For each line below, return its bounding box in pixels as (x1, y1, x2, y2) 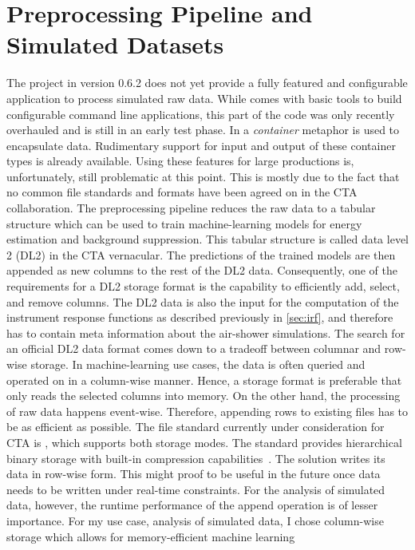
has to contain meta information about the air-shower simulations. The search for (6, 324, 405, 341)
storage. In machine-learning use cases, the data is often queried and (30, 356, 366, 372)
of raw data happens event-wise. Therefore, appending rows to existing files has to (6, 402, 409, 419)
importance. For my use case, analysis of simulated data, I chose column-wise (6, 512, 384, 528)
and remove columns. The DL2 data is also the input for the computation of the (6, 293, 399, 310)
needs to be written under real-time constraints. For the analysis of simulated (6, 481, 385, 497)
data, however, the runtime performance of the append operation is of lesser (6, 497, 378, 513)
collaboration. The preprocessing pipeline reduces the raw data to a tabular (6, 200, 376, 216)
